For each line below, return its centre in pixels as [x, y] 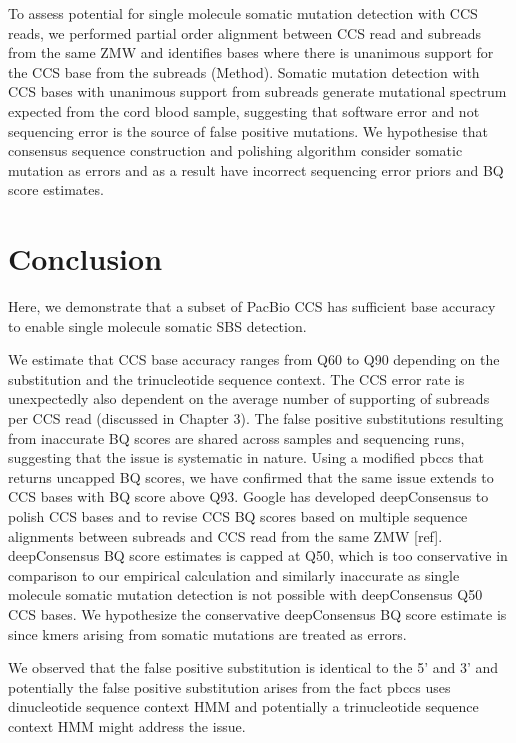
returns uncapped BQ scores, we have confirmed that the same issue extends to [251, 476]
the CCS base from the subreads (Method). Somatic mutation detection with [244, 71]
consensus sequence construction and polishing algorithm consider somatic [235, 150]
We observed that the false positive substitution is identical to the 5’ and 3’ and [253, 667]
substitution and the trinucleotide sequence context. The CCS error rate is [236, 378]
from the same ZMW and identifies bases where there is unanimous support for [251, 52]
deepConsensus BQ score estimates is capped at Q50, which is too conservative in [258, 555]
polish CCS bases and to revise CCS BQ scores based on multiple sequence [238, 516]
